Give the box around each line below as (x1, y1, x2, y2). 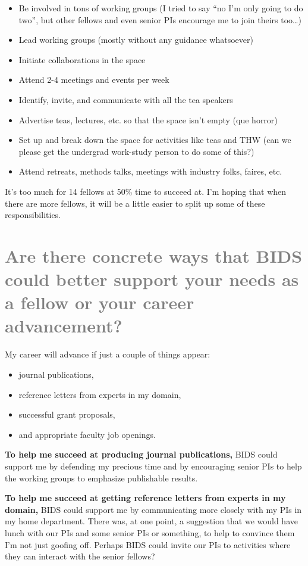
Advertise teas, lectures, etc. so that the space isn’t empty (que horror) (18, 113, 278, 126)
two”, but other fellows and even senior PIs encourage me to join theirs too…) (18, 13, 301, 26)
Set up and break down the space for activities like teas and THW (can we (18, 133, 291, 146)
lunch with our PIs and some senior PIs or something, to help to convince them (5, 526, 295, 539)
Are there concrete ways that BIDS (5, 243, 303, 268)
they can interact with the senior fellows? (5, 550, 155, 562)
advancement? (5, 313, 122, 338)
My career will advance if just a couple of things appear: (5, 348, 210, 360)
